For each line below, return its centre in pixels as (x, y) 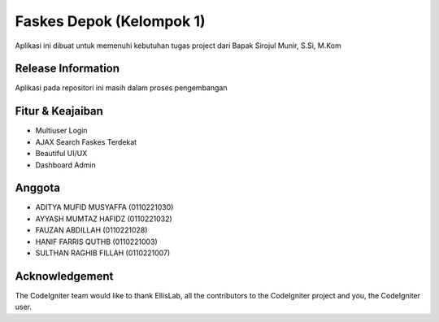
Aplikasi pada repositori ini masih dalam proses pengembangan (121, 88)
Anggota (38, 188)
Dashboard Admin (66, 165)
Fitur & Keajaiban (59, 111)
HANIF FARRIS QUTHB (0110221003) (96, 241)
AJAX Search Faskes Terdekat (86, 141)
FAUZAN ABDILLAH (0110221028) (91, 230)
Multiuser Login (62, 131)
